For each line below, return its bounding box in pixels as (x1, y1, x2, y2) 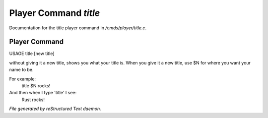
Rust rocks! (21, 97, 45, 103)
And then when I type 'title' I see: (9, 90, 77, 96)
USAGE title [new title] (9, 51, 55, 57)
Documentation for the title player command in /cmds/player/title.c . (9, 25, 146, 31)
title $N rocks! (21, 83, 51, 89)
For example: (9, 76, 36, 82)
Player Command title (9, 7, 100, 18)
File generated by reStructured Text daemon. (9, 106, 101, 112)
